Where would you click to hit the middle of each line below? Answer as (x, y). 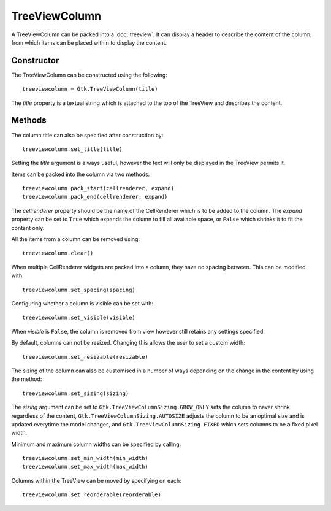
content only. (28, 228)
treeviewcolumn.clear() (58, 253)
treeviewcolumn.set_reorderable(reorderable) (92, 495)
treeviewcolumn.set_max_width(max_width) (85, 467)
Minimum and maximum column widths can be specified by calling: (96, 444)
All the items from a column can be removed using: (76, 239)
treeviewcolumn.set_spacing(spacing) (79, 290)
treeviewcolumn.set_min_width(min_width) (85, 458)
